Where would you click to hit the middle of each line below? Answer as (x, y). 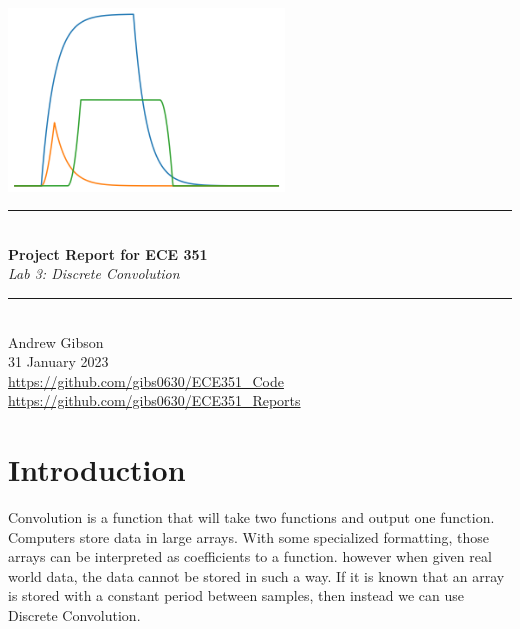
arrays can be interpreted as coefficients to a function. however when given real (250, 556)
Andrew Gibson (56, 341)
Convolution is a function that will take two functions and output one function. (251, 517)
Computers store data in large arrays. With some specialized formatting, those (248, 536)
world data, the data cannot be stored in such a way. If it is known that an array (256, 575)
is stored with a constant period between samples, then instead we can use (236, 595)
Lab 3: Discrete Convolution (94, 273)
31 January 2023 (58, 361)
